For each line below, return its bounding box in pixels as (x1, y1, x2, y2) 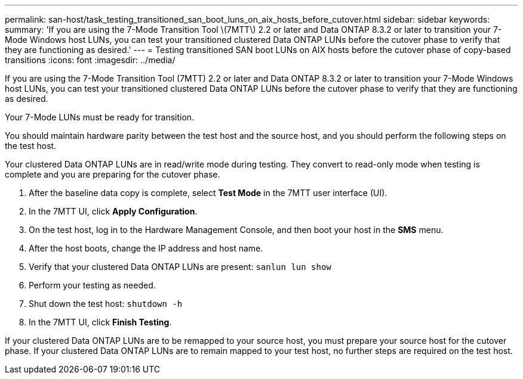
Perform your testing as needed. (29, 280, 156, 290)
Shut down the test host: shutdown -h (29, 299, 183, 309)
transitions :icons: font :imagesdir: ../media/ (5, 55, 176, 65)
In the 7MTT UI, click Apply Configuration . (29, 206, 198, 216)
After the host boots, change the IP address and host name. (29, 243, 263, 253)
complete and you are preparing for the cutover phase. (5, 169, 220, 179)
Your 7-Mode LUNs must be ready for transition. (5, 112, 195, 122)
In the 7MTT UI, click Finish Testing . (29, 317, 172, 327)
